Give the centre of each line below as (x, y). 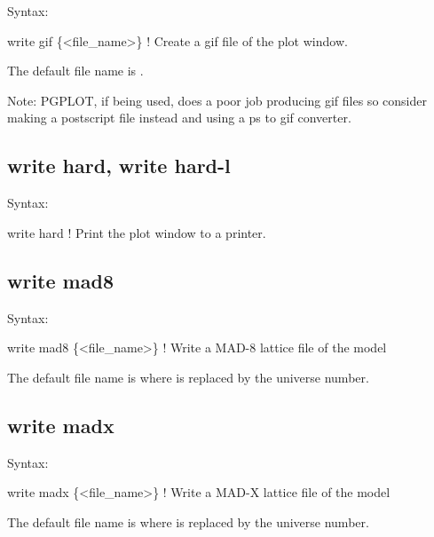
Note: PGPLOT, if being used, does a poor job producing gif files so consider (217, 100)
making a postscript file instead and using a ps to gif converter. (179, 118)
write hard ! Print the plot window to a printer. (137, 232)
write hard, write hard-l (119, 166)
